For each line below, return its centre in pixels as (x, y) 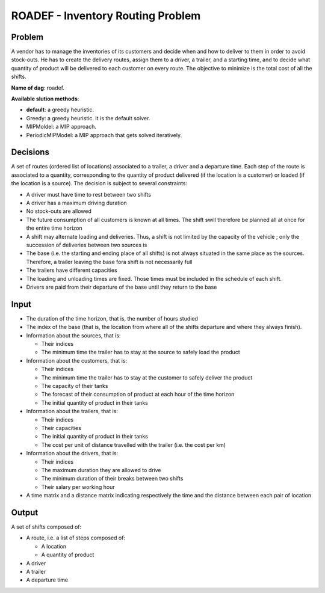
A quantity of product (68, 555)
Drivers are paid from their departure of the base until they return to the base (122, 287)
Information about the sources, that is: (73, 335)
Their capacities (61, 428)
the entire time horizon (54, 228)
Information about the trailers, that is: (72, 411)
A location (54, 546)
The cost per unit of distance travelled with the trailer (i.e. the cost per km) (133, 444)
